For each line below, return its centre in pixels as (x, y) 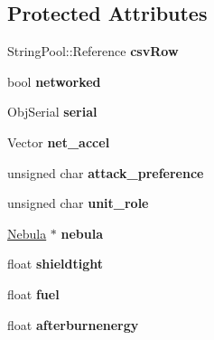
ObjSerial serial (52, 112)
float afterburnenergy (73, 324)
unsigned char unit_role (78, 203)
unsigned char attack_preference (106, 172)
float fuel (33, 293)
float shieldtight (55, 264)
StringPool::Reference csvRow (93, 51)
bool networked (54, 81)
